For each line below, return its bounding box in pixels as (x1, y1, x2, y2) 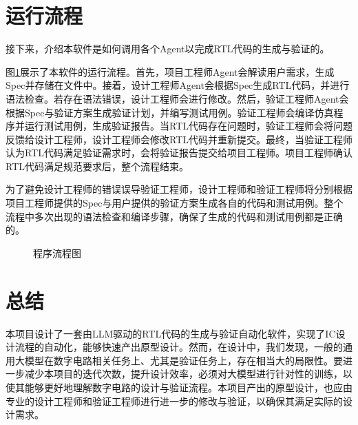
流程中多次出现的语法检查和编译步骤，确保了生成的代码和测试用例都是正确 (6, 209, 343, 223)
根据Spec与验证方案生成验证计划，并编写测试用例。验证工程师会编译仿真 (6, 105, 334, 119)
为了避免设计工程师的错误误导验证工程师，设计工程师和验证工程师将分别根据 (6, 182, 352, 196)
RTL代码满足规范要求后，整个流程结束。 (6, 158, 189, 173)
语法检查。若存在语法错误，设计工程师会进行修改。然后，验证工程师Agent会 (6, 91, 349, 105)
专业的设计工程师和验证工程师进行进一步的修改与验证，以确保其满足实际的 (6, 393, 343, 408)
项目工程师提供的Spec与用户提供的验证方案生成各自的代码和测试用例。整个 (6, 196, 344, 210)
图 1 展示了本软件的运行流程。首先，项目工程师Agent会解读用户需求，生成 (6, 64, 335, 79)
